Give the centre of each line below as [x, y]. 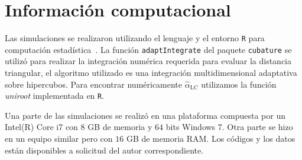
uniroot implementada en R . [55, 96]
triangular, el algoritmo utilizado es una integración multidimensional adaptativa [151, 73]
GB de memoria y [120, 127]
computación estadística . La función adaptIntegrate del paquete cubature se [148, 49]
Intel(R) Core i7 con [41, 127]
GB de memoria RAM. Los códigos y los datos [211, 139]
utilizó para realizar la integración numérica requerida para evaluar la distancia [148, 61]
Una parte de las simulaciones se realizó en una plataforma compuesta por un [145, 115]
